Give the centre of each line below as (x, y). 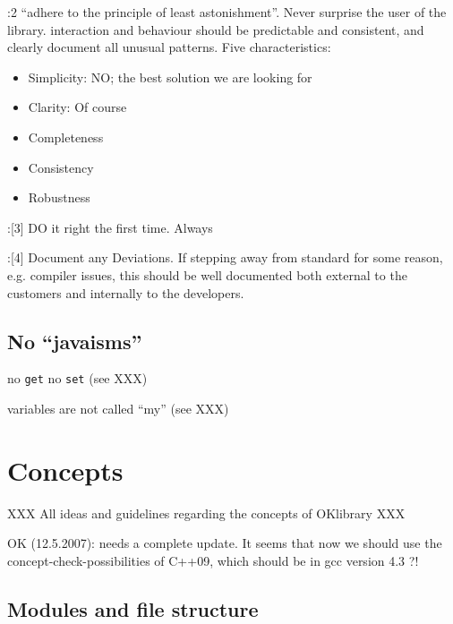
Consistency (61, 167)
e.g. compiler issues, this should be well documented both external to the (207, 274)
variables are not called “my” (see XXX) (118, 408)
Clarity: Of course (77, 107)
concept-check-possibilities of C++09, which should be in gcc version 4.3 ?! (213, 560)
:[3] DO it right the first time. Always (110, 227)
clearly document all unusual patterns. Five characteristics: (169, 47)
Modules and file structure (133, 608)
